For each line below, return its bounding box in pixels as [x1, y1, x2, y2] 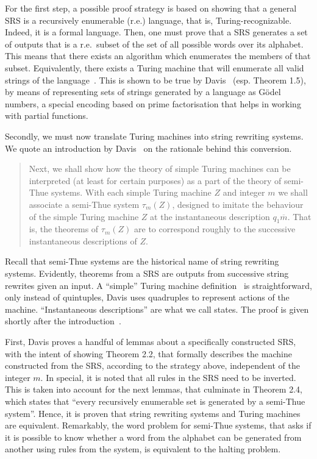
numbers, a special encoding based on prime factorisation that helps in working [5, 97, 301, 110]
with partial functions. [5, 109, 88, 122]
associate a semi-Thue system [29, 197, 140, 210]
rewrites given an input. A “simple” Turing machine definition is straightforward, [5, 279, 312, 291]
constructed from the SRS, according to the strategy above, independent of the [5, 359, 300, 372]
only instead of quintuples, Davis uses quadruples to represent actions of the [5, 291, 290, 304]
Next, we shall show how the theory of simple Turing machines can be [29, 162, 291, 175]
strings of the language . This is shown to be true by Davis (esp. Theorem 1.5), [5, 73, 306, 86]
